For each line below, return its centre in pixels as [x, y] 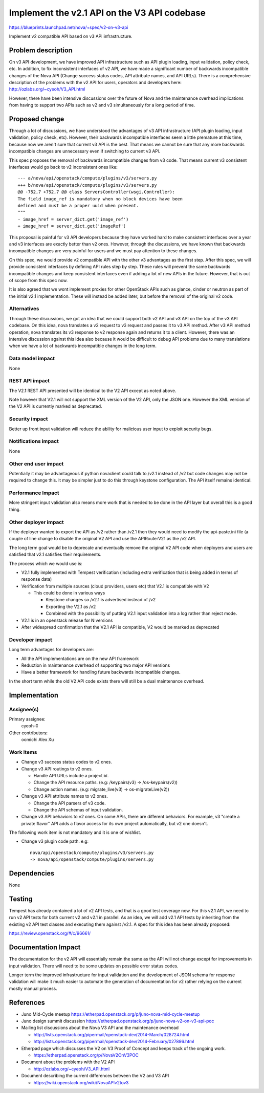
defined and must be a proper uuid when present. [78, 206]
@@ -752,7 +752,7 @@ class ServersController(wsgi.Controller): [97, 192]
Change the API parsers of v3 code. [70, 803]
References [27, 1002]
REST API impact [29, 381]
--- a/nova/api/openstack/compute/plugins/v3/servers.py [88, 178]
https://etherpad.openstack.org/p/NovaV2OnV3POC [86, 1055]
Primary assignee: [27, 719]
